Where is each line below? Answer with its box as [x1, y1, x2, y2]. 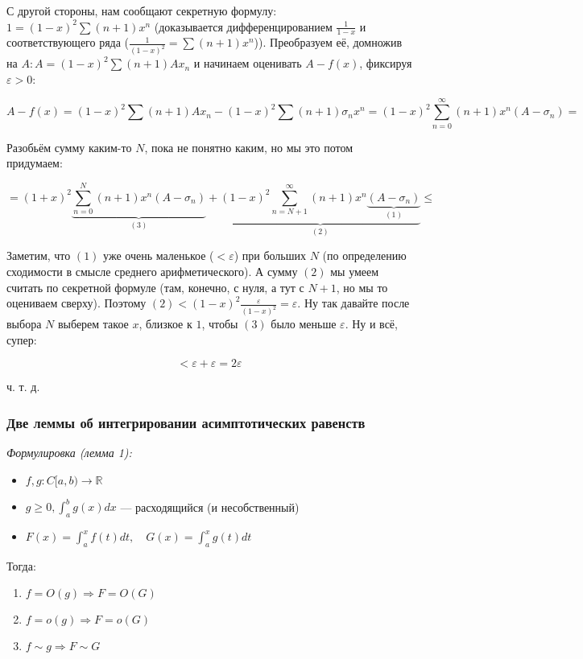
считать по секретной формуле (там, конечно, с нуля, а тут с [6, 278, 304, 295]
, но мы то [336, 278, 388, 295]
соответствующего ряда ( [6, 34, 130, 51]
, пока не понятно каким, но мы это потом [144, 138, 353, 155]
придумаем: [6, 154, 63, 171]
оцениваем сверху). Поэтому [6, 294, 147, 311]
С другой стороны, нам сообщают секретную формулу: [6, 2, 277, 19]
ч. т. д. [6, 378, 40, 395]
